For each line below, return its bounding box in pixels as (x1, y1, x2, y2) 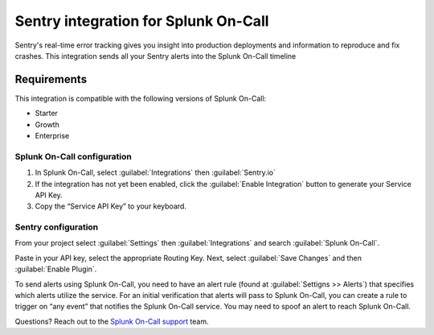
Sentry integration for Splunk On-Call (14, 12, 269, 30)
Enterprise (35, 131, 70, 141)
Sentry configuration (14, 221, 99, 233)
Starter (35, 109, 58, 118)
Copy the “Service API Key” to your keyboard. (35, 201, 186, 211)
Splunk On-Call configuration (14, 151, 132, 162)
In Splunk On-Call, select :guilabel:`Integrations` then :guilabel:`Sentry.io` (35, 167, 276, 177)
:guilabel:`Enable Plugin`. (14, 264, 97, 274)
